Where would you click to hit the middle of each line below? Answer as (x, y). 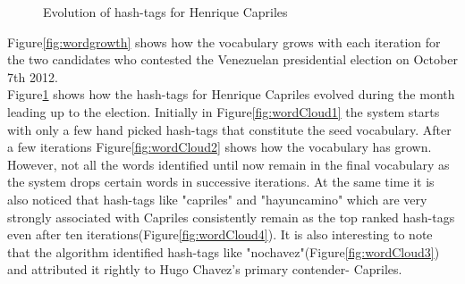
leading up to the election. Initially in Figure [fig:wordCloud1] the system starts (224, 111)
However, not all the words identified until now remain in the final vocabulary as (228, 164)
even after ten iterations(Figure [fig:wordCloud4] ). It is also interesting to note (220, 234)
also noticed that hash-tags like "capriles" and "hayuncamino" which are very (217, 199)
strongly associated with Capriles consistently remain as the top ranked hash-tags (231, 217)
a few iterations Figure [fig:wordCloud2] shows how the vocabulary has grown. (220, 147)
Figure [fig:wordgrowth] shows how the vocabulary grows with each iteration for (224, 42)
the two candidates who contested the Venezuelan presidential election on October (232, 59)
